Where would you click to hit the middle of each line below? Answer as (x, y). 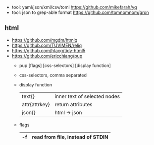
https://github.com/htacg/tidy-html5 (49, 50)
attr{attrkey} (36, 104)
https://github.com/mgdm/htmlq (45, 40)
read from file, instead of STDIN (70, 137)
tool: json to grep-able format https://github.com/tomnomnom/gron (80, 12)
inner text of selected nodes (87, 96)
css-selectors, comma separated (53, 75)
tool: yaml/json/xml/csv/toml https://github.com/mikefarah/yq (74, 7)
